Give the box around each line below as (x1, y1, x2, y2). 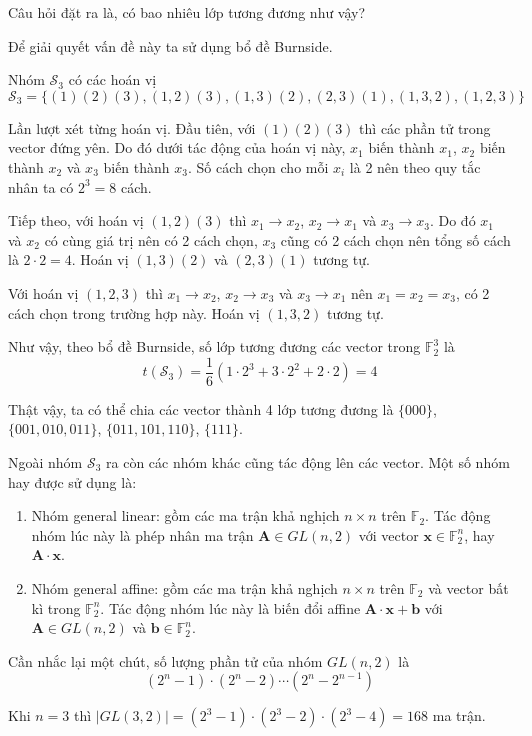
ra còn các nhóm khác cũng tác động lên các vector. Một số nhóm (106, 451, 510, 472)
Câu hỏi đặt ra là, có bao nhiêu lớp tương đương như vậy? (8, 2, 366, 22)
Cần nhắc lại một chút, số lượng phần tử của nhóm (8, 650, 323, 671)
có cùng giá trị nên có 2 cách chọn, (44, 229, 258, 250)
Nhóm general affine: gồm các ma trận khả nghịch (31, 577, 338, 598)
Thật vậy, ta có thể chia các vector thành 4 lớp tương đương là (8, 398, 394, 419)
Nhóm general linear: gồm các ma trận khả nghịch (31, 505, 340, 526)
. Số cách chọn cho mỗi (187, 156, 329, 177)
